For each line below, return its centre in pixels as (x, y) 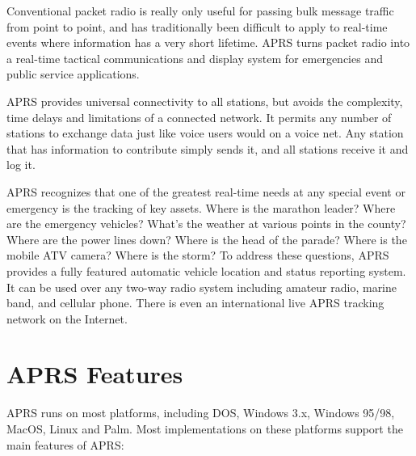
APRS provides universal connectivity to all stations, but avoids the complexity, (205, 101)
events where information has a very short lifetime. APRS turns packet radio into (208, 42)
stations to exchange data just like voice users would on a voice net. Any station (205, 133)
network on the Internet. (67, 318)
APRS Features (95, 374)
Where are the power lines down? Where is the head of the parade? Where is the (207, 239)
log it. (21, 165)
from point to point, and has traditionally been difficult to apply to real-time (197, 26)
